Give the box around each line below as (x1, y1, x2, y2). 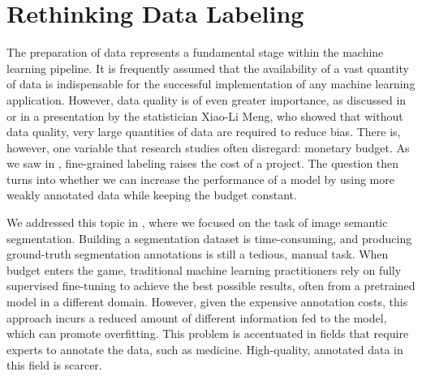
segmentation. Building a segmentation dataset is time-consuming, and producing (6, 229, 412, 246)
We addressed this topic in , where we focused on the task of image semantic (6, 214, 388, 231)
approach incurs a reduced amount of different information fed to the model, (6, 309, 387, 326)
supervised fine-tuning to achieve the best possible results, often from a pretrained (6, 277, 416, 294)
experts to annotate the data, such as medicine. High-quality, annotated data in (6, 340, 403, 357)
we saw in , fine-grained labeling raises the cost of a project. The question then (6, 155, 399, 172)
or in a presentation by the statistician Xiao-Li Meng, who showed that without (6, 107, 403, 124)
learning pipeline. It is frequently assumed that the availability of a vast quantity (6, 59, 409, 76)
